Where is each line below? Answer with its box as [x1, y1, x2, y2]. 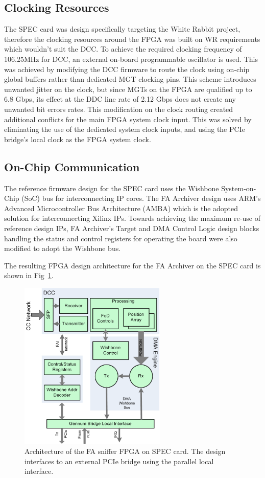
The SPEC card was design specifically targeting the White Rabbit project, [4, 24, 240, 34]
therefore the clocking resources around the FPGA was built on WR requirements [4, 33, 260, 44]
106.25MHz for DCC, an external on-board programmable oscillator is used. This [4, 53, 258, 64]
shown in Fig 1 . [4, 270, 54, 281]
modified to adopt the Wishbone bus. [4, 243, 121, 254]
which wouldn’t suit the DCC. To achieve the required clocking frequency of [4, 43, 242, 54]
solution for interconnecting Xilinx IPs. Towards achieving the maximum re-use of [4, 213, 260, 223]
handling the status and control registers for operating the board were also [4, 233, 237, 243]
